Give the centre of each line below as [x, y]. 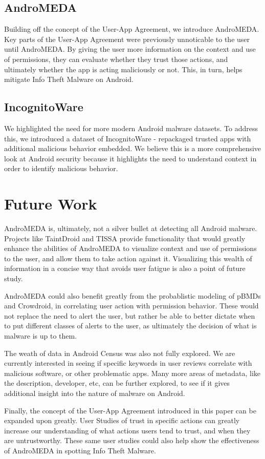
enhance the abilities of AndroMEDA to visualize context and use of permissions [130, 248]
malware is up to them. [41, 336]
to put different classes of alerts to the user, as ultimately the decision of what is [130, 326]
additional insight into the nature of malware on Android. [95, 393]
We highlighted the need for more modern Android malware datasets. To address [131, 128]
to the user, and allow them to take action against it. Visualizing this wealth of [128, 258]
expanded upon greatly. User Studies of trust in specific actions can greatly [122, 420]
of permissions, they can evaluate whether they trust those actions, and [116, 59]
